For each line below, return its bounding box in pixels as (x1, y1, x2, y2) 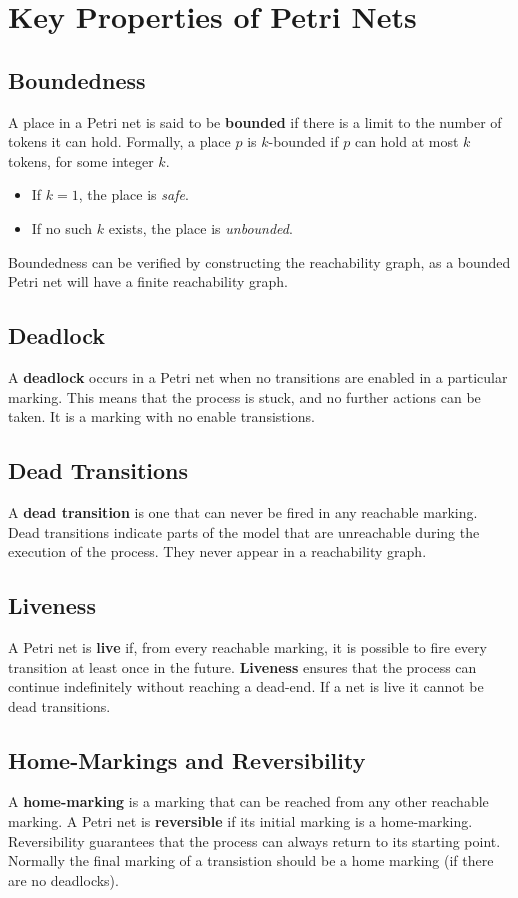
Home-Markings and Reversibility (8, 744, 366, 775)
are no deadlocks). (8, 869, 119, 890)
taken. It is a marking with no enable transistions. (8, 406, 315, 427)
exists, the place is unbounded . (108, 217, 293, 238)
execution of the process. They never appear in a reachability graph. (8, 541, 427, 562)
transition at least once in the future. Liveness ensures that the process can (8, 656, 477, 677)
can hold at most (354, 131, 459, 152)
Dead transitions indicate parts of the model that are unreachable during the (8, 521, 480, 542)
